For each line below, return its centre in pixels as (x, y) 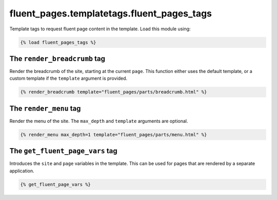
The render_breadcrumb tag (57, 58)
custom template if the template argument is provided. (68, 78)
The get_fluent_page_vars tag (63, 151)
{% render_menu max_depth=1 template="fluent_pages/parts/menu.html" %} (114, 134)
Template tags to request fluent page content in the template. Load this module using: (100, 29)
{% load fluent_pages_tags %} (58, 42)
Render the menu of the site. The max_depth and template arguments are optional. (99, 121)
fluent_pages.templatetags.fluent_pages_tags (111, 13)
